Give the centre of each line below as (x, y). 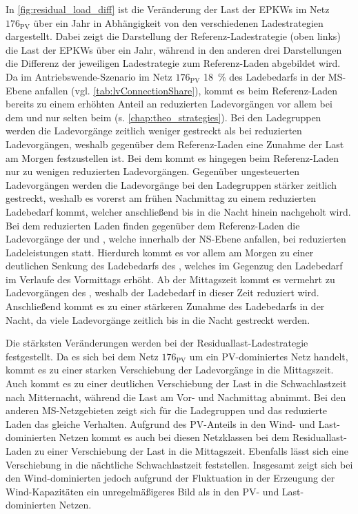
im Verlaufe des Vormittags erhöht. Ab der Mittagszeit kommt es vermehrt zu (170, 279)
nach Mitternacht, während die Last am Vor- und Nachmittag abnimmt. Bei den (176, 397)
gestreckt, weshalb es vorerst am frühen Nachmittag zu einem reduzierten (161, 198)
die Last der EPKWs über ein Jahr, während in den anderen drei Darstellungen (174, 49)
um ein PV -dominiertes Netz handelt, (269, 356)
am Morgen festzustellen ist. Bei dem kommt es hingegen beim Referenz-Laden (172, 157)
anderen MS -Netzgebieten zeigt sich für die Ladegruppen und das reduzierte (167, 410)
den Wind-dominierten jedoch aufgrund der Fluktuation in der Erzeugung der (170, 478)
